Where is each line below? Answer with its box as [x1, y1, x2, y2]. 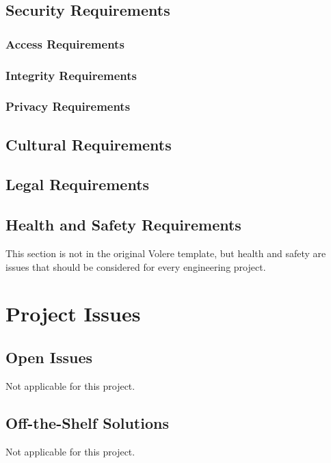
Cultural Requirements [5, 133, 172, 155]
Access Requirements [5, 35, 124, 52]
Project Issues [5, 300, 141, 328]
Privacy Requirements [5, 98, 131, 115]
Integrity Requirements [5, 66, 137, 83]
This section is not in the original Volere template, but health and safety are [5, 246, 326, 261]
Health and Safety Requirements [5, 214, 241, 235]
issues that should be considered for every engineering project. [5, 259, 266, 274]
